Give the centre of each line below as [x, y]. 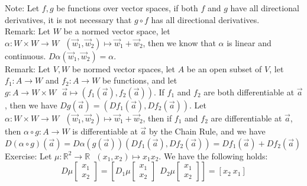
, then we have [31, 105]
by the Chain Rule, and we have [207, 131]
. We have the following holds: [213, 155]
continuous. [25, 55]
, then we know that [179, 42]
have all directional [265, 8]
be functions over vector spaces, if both [127, 8]
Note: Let [22, 8]
